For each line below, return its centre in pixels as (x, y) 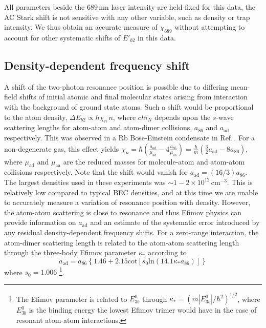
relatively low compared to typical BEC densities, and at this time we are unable (131, 192)
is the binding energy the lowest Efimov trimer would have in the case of (143, 310)
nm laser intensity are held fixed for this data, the (177, 7)
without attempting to (210, 27)
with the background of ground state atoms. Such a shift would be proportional (129, 106)
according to (167, 252)
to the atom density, (36, 117)
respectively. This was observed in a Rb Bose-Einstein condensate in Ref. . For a (130, 137)
